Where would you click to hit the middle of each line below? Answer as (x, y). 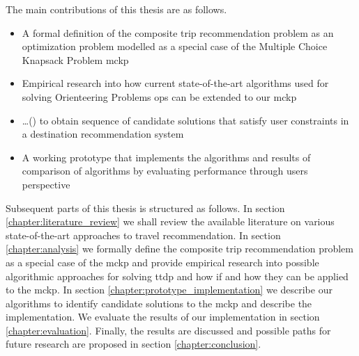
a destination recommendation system (103, 134)
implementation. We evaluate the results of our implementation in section (163, 317)
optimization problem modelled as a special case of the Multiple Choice (175, 46)
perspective (46, 184)
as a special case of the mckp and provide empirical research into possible (162, 262)
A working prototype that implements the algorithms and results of (166, 157)
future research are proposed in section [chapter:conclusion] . (133, 344)
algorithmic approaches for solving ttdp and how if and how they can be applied (177, 276)
